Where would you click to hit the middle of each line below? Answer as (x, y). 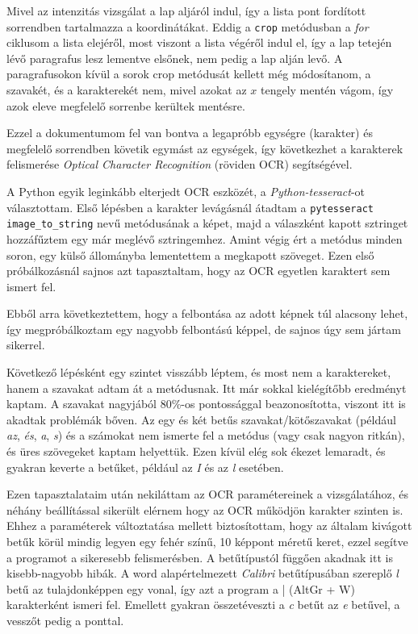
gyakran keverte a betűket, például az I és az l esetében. (145, 467)
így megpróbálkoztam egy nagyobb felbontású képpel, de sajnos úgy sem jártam (204, 329)
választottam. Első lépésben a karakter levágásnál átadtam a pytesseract (190, 207)
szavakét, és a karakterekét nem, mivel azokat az (127, 90)
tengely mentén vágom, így (327, 90)
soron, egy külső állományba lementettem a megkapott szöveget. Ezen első (190, 254)
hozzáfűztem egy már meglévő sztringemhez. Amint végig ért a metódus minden (205, 238)
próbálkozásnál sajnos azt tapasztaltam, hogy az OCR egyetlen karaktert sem (199, 271)
